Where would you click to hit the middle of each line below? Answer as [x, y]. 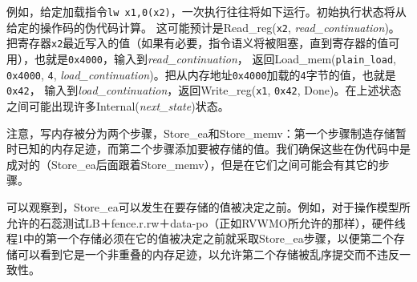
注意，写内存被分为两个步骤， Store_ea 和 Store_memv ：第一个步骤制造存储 [201, 133]
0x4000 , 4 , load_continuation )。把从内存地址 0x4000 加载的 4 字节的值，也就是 [201, 74]
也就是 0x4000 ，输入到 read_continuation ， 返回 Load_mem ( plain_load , [215, 58]
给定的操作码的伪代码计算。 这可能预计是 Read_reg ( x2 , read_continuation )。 [203, 27]
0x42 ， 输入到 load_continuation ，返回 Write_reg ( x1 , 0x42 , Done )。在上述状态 [204, 90]
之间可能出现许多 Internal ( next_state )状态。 [118, 105]
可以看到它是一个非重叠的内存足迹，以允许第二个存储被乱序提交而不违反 [208, 254]
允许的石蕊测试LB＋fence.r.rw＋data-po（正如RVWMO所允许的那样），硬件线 [206, 222]
